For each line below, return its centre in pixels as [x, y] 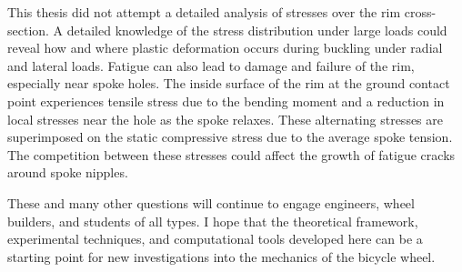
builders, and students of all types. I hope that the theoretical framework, [213, 221]
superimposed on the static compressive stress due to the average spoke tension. [230, 137]
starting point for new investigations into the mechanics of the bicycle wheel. [221, 256]
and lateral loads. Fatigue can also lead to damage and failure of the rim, [211, 65]
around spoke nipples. [68, 172]
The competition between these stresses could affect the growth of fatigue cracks [231, 154]
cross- [420, 12]
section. [28, 30]
